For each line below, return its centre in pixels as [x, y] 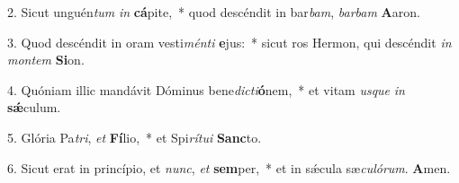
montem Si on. [46, 60]
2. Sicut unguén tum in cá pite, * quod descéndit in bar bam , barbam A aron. [214, 12]
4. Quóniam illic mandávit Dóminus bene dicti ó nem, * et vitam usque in [206, 89]
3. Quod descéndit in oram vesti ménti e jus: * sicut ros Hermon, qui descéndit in [229, 42]
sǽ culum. [34, 107]
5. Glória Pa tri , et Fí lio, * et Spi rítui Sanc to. [135, 137]
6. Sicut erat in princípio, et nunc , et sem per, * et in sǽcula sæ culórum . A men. [229, 167]
